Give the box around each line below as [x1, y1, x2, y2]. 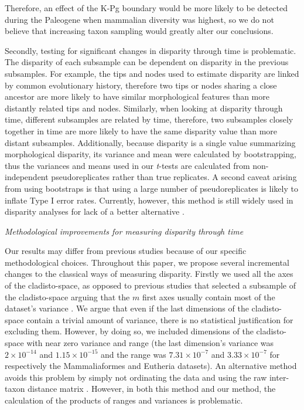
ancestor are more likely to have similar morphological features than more [5, 90, 269, 103]
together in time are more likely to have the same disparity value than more [5, 124, 278, 137]
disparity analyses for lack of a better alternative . [5, 205, 185, 218]
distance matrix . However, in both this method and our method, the [28, 382, 276, 395]
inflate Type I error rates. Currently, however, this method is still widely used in [5, 194, 293, 206]
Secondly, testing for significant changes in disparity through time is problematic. [5, 44, 296, 56]
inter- [269, 371, 289, 383]
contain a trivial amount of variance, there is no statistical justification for [26, 313, 293, 326]
